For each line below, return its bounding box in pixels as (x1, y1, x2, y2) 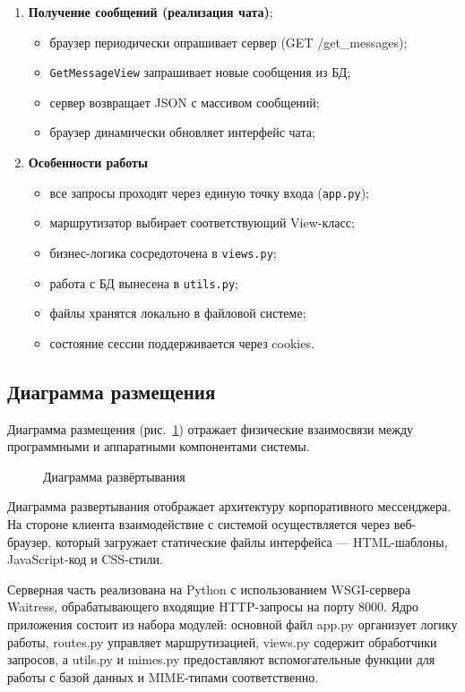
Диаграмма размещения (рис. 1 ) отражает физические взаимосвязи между (7, 419, 414, 438)
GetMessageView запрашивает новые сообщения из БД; (49, 63, 351, 81)
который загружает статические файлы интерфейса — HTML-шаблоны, (55, 532, 448, 551)
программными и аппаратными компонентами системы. (7, 437, 310, 456)
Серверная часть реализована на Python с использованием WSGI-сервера (7, 579, 411, 598)
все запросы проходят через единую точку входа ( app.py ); (49, 183, 369, 201)
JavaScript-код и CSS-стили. (7, 550, 163, 568)
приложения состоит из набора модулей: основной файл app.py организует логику (7, 614, 458, 633)
